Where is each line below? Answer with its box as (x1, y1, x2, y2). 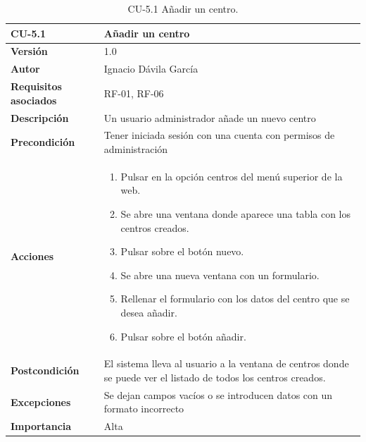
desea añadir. (120, 305, 177, 319)
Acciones (11, 249, 54, 264)
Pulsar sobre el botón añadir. (120, 329, 246, 343)
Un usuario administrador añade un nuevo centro (103, 110, 316, 125)
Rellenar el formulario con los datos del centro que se (120, 291, 350, 306)
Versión (11, 44, 48, 59)
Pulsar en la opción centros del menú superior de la (120, 168, 343, 183)
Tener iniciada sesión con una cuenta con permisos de (103, 128, 335, 142)
